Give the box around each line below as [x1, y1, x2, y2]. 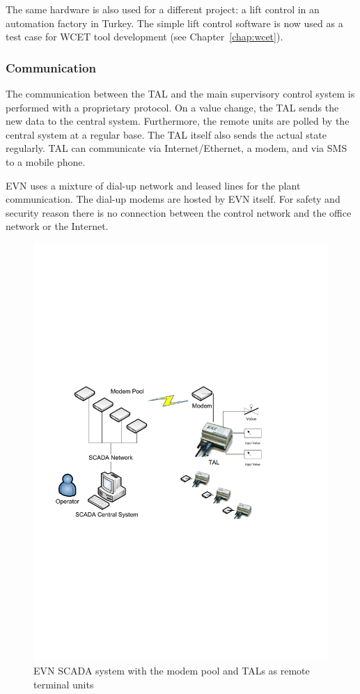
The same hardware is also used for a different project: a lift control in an [6, 2, 320, 16]
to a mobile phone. [6, 154, 86, 169]
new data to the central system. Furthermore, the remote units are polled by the [6, 114, 350, 128]
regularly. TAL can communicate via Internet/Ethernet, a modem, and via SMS [6, 141, 347, 155]
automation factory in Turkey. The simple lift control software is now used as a [6, 15, 343, 30]
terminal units [33, 677, 94, 691]
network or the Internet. [6, 219, 109, 233]
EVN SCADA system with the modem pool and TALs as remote [33, 663, 310, 678]
